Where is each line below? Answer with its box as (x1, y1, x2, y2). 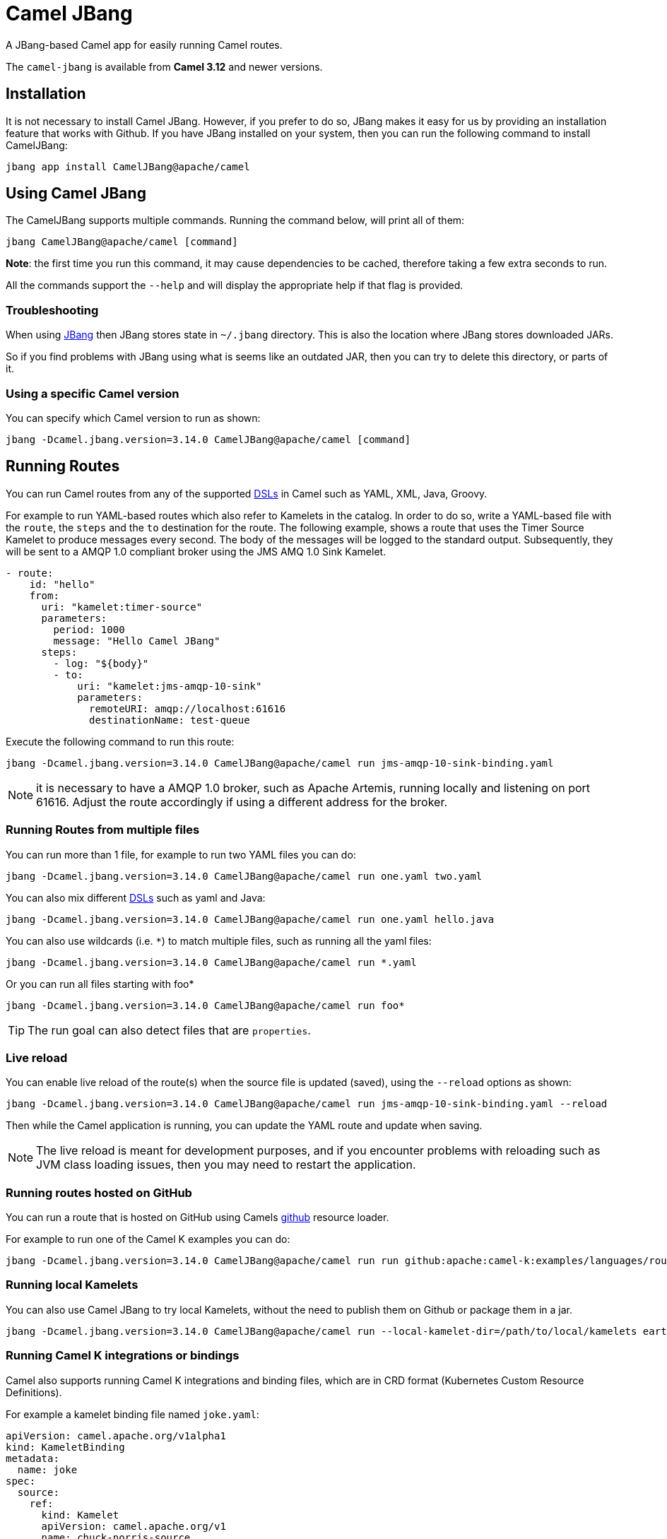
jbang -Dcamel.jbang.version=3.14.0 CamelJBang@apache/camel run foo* (6, 999, 405, 1011)
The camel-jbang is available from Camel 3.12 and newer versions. (6, 60, 323, 73)
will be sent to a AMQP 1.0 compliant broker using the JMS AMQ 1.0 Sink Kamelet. (6, 545, 386, 558)
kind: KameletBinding (6, 1441, 125, 1453)
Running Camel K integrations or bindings (6, 1348, 240, 1363)
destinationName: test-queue (89, 714, 250, 726)
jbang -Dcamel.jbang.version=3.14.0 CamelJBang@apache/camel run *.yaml (6, 956, 417, 968)
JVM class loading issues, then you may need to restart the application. (36, 1157, 416, 1172)
